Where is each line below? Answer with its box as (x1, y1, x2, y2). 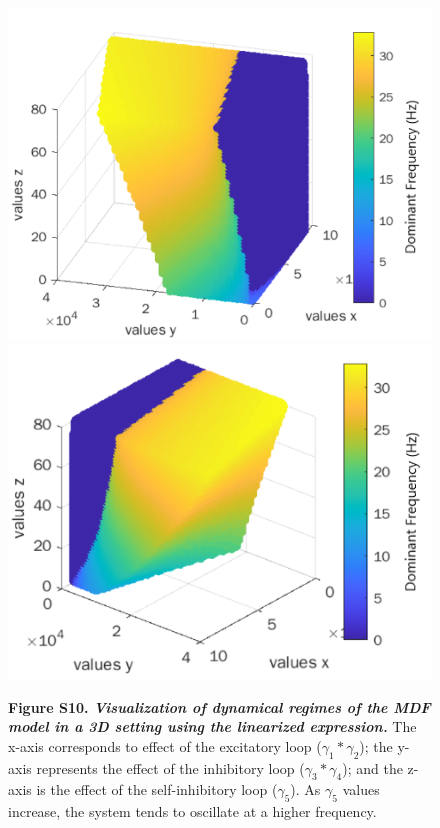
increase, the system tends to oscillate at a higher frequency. (8, 801, 377, 822)
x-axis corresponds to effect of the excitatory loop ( (8, 735, 322, 756)
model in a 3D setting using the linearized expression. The (8, 716, 417, 737)
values (342, 779, 380, 800)
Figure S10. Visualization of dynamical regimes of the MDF (8, 696, 431, 717)
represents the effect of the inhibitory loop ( (36, 757, 305, 778)
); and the (342, 757, 403, 778)
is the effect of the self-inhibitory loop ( (36, 779, 278, 800)
